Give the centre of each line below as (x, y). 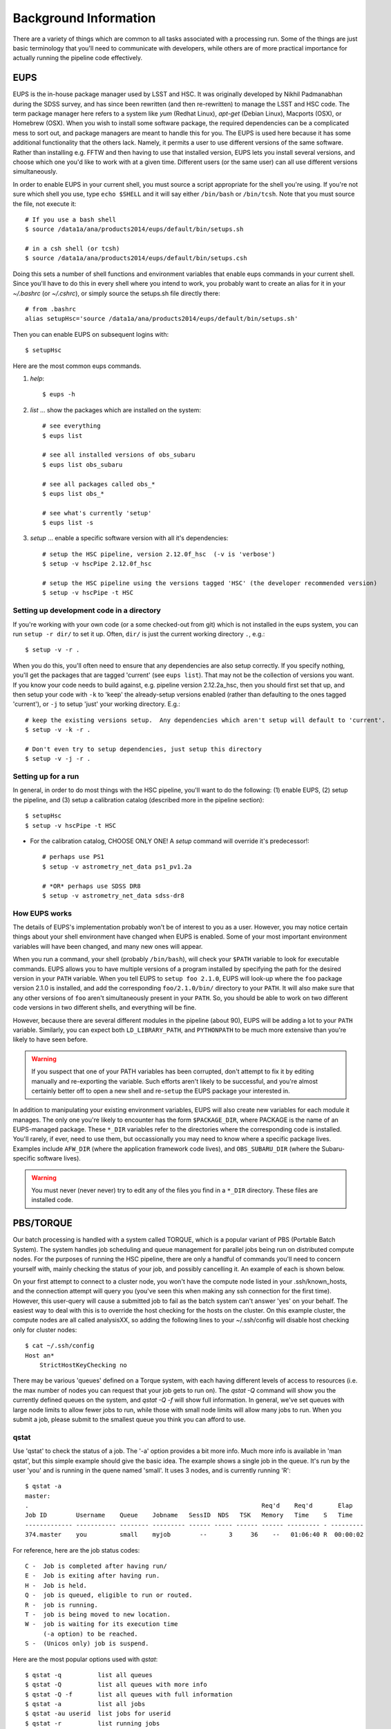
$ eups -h (59, 395)
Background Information (84, 18)
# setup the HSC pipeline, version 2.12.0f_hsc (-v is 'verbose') (159, 554)
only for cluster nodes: (45, 1330)
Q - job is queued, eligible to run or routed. (109, 1595)
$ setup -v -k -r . (58, 730)
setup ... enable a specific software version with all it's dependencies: (129, 538)
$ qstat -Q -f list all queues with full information (129, 1694)
